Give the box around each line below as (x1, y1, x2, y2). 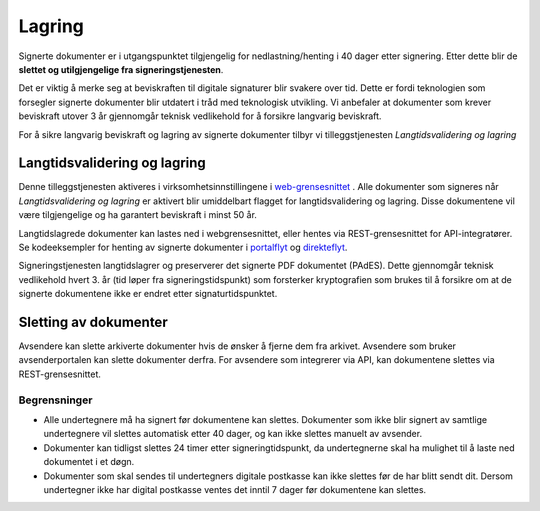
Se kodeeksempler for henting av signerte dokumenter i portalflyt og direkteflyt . (18, 241, 348, 253)
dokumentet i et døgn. (43, 456, 135, 468)
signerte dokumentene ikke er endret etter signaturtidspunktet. (18, 288, 278, 300)
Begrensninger (18, 393, 93, 407)
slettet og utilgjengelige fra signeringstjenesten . (18, 63, 224, 75)
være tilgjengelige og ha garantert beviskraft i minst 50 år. (18, 209, 257, 221)
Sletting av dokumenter (18, 313, 169, 330)
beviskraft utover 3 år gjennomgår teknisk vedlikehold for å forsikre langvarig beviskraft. (18, 110, 382, 122)
